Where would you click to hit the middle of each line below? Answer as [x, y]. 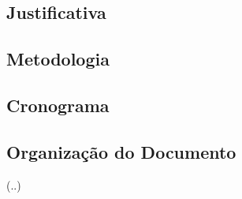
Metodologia [58, 59]
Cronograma [58, 105]
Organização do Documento [121, 151]
